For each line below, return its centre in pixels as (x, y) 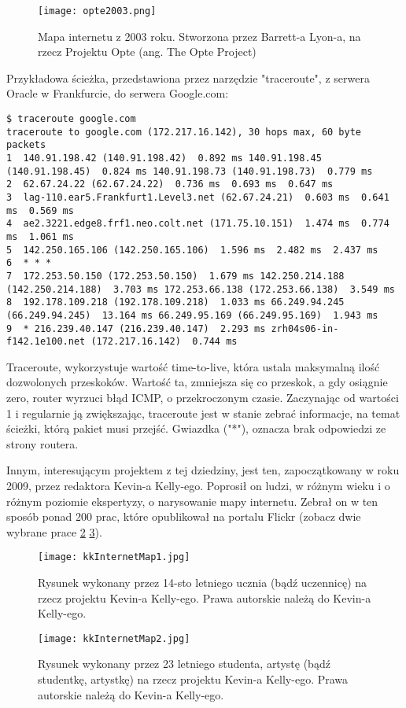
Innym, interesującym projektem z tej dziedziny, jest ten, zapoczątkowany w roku (203, 470)
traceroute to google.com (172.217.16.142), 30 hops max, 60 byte (184, 132)
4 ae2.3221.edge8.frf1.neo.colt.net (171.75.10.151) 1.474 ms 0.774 (198, 224)
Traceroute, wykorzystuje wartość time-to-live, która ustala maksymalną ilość (193, 366)
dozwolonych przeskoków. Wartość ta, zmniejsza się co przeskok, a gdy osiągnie (197, 382)
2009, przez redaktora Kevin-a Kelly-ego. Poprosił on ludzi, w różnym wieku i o (198, 485)
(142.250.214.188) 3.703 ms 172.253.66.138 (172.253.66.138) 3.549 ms (201, 289)
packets (26, 145)
